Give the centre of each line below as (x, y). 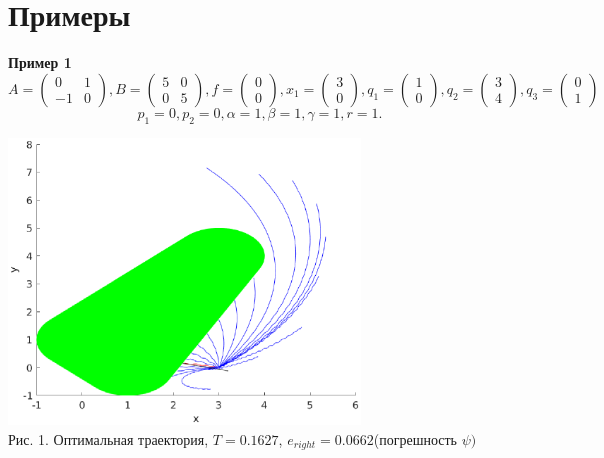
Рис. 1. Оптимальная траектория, (108, 438)
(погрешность (415, 438)
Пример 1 (40, 62)
